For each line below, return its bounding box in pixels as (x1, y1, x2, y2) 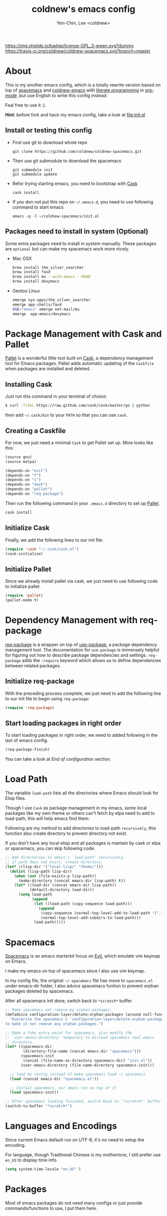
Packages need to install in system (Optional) (5, 227, 149, 236)
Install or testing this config (5, 126, 92, 135)
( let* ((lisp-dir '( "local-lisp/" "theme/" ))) (5, 864, 103, 869)
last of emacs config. (5, 738, 49, 744)
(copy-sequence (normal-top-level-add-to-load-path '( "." (40, 910, 164, 915)
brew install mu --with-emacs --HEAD (12, 274, 91, 279)
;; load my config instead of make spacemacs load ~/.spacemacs (9, 1072, 146, 1077)
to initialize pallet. (5, 583, 41, 589)
